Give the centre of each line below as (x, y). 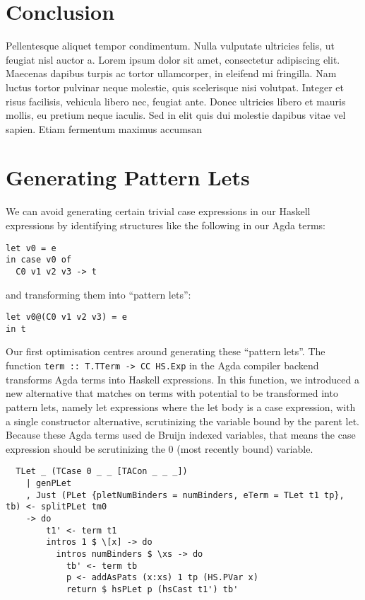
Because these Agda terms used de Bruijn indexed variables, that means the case (181, 435)
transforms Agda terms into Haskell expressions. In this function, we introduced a (182, 379)
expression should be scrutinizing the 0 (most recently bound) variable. (160, 448)
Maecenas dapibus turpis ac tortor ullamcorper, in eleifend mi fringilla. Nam (171, 73)
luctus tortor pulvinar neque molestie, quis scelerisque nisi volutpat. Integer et (175, 87)
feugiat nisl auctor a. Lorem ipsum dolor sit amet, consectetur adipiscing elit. (173, 59)
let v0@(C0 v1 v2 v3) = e (66, 317)
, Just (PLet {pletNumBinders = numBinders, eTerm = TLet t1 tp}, (185, 495)
